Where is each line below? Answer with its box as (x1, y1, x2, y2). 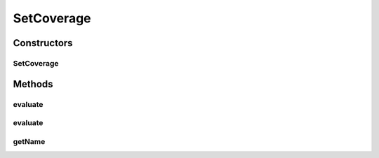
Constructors (13, 37, 73, 49)
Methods (13, 78, 53, 90)
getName (13, 136, 46, 146)
